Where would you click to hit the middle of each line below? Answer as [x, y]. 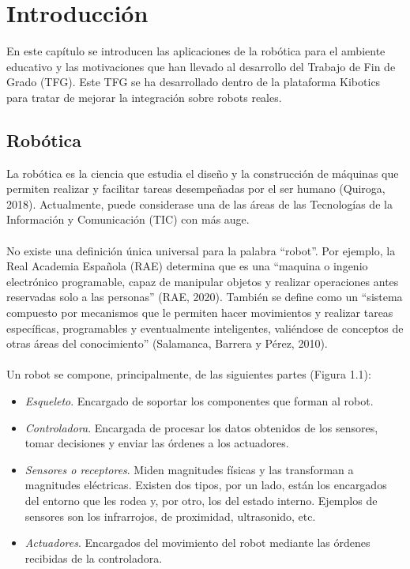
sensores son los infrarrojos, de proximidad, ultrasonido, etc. [170, 516]
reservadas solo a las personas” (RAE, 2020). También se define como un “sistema [205, 297]
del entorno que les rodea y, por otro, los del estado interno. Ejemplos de [201, 500]
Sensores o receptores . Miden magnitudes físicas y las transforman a [189, 469]
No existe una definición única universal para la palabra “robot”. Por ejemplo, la [201, 250]
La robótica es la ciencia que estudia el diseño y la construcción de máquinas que [203, 173]
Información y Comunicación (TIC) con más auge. [128, 219]
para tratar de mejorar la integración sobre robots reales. [144, 97]
